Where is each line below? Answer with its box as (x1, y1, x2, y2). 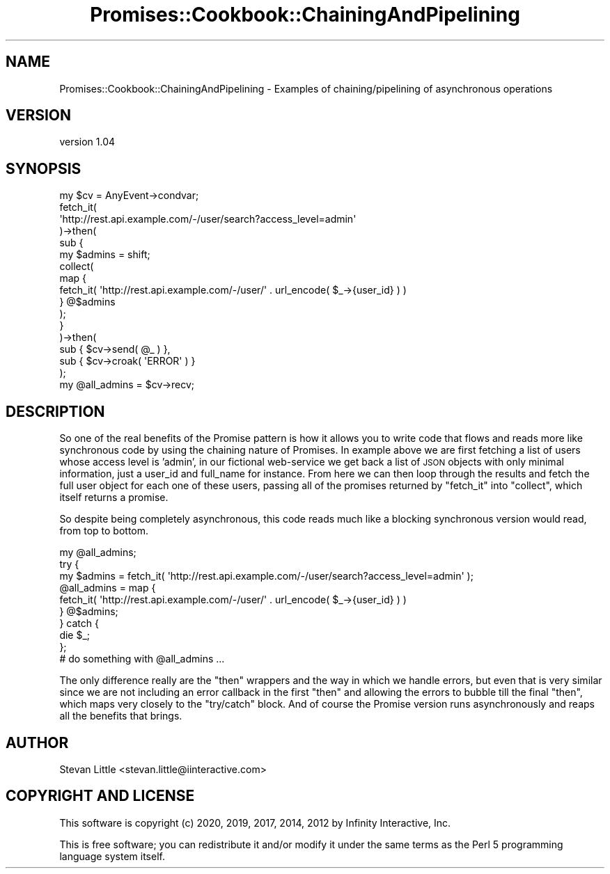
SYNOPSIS (6, 159, 81, 177)
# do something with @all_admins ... (59, 653, 225, 665)
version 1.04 (59, 136, 116, 148)
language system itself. (59, 850, 165, 862)
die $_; (59, 629, 91, 642)
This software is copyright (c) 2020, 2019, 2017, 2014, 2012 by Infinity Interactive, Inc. (59, 816, 451, 829)
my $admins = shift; (59, 248, 150, 261)
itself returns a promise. (59, 491, 169, 504)
